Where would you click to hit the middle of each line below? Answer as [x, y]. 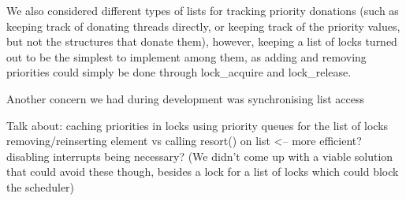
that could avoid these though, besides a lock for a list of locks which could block [203, 171]
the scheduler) [41, 186]
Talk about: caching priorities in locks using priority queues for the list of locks [197, 125]
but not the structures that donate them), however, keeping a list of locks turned [202, 41]
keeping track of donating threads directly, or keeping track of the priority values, [203, 26]
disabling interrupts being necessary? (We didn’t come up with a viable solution [200, 156]
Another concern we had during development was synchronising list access [186, 98]
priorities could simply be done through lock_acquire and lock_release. [179, 72]
